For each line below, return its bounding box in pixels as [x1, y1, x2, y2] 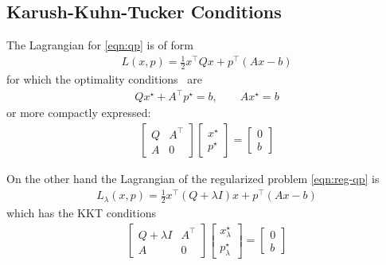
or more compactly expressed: [6, 104, 151, 121]
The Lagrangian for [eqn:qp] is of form [6, 37, 193, 53]
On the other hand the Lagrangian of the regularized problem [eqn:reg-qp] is [6, 170, 380, 186]
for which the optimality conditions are [6, 71, 202, 88]
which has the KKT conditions [6, 204, 156, 220]
